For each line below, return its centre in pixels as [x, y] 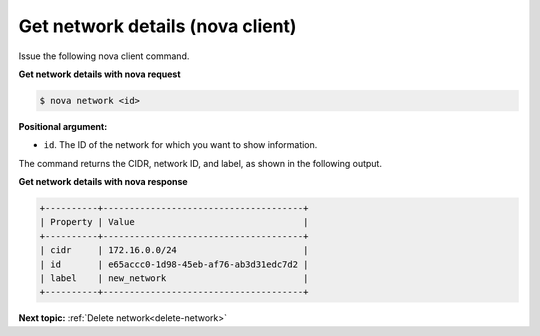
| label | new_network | [174, 278]
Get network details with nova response [103, 182]
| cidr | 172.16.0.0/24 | [174, 250]
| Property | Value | [174, 222]
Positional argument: [63, 126]
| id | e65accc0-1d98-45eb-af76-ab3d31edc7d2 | [174, 264]
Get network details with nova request [99, 74]
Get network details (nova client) [157, 26]
